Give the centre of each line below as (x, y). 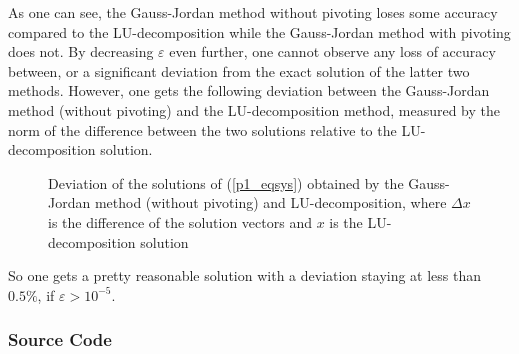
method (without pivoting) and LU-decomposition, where (270, 202)
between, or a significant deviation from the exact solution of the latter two (239, 70)
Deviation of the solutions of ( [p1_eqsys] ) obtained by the (226, 182)
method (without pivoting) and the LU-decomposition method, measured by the (254, 109)
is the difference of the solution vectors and (180, 221)
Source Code (60, 339)
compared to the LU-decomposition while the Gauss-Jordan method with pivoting (259, 31)
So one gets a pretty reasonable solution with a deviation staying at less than (245, 275)
